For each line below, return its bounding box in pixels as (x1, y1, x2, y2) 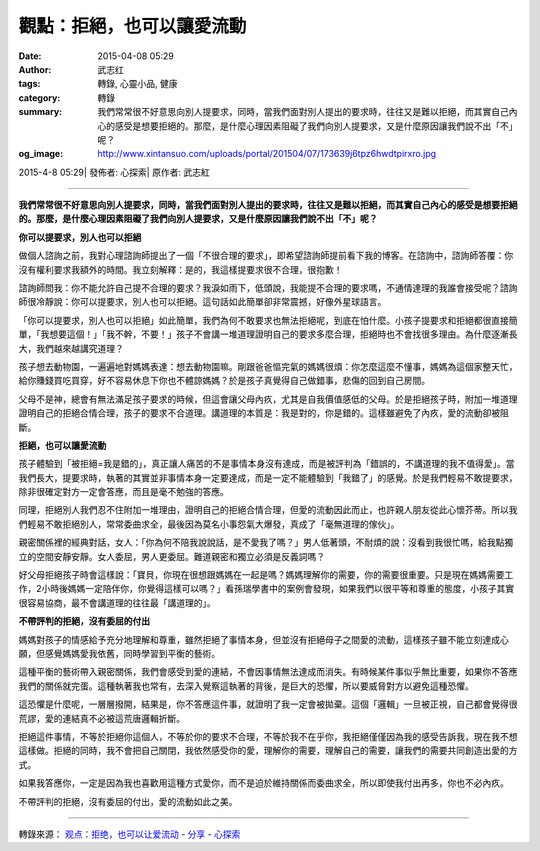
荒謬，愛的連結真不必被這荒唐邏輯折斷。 (18, 712, 185, 724)
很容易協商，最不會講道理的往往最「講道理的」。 (18, 596, 216, 609)
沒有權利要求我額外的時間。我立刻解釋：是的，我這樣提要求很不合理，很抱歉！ (18, 263, 343, 275)
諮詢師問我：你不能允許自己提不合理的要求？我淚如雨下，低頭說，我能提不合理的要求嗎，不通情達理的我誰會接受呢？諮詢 (18, 282, 518, 294)
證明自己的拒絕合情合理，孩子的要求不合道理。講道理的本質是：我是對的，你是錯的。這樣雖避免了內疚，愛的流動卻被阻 (18, 407, 509, 419)
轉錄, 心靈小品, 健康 (97, 78, 178, 90)
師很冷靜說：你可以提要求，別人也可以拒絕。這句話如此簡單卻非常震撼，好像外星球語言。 (18, 296, 387, 308)
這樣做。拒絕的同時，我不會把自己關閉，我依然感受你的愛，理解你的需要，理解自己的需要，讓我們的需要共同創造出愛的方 (18, 745, 518, 757)
